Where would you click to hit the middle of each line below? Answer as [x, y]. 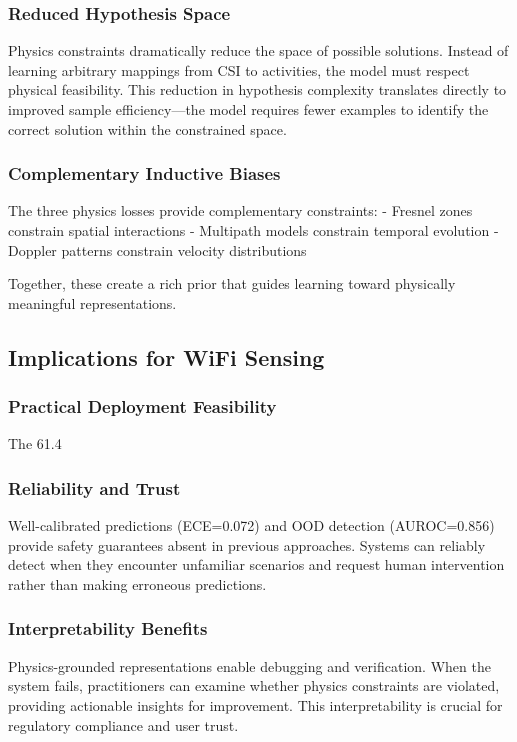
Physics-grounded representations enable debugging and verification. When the [249, 665]
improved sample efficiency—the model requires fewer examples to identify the [248, 109]
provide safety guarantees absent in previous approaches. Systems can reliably [247, 544]
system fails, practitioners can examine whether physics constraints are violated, [254, 685]
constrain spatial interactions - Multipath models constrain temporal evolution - [253, 230]
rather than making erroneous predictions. [137, 583]
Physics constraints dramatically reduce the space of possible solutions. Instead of [258, 50]
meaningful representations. [92, 302]
